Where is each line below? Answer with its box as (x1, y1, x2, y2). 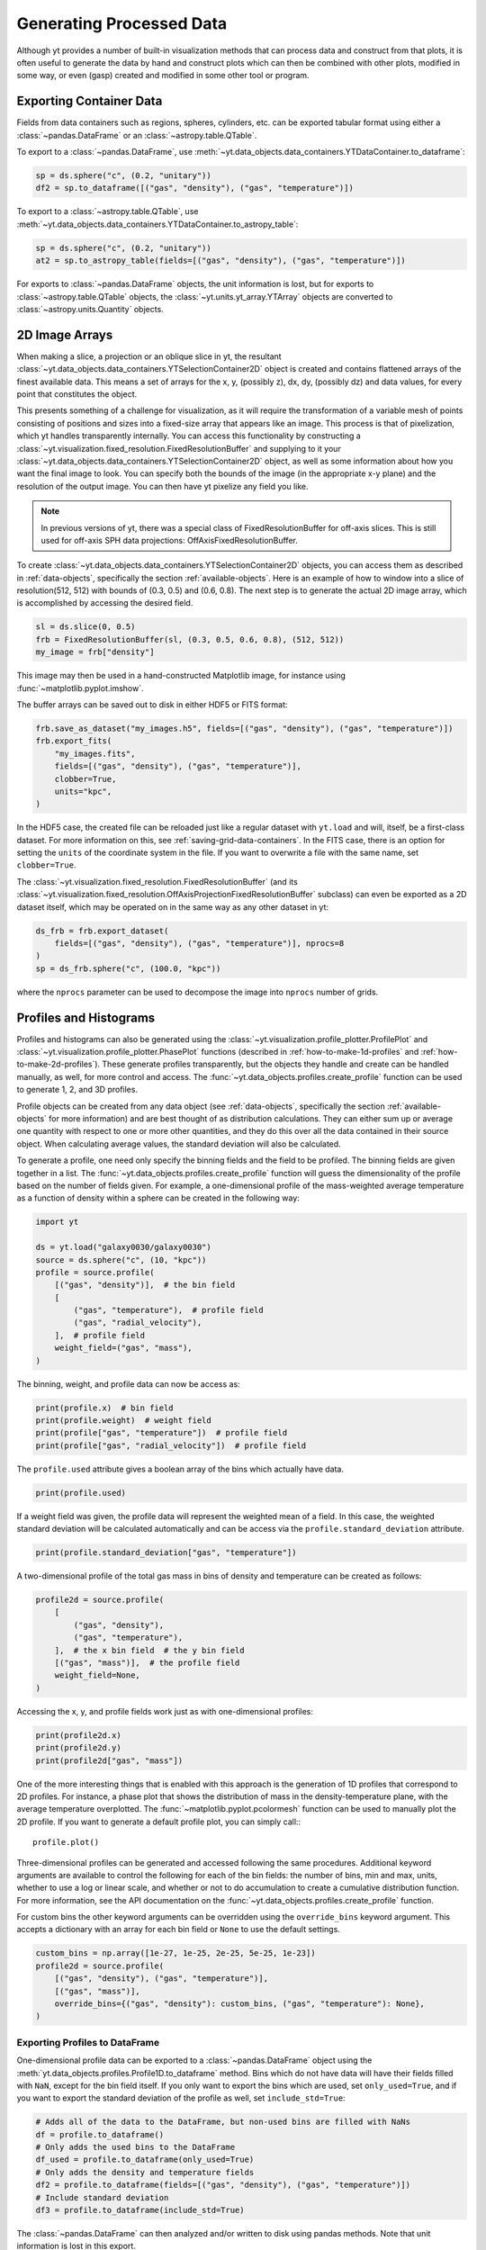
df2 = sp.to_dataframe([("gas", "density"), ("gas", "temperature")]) (35, 183, 355, 193)
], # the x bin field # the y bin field (54, 1645, 245, 1655)
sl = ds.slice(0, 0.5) (35, 622, 136, 632)
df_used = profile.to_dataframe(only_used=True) (35, 2155, 255, 2164)
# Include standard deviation (35, 2192, 169, 2202)
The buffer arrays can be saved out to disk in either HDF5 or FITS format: (16, 698, 288, 710)
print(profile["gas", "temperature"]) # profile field (35, 1427, 288, 1438)
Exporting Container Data (16, 94, 163, 109)
